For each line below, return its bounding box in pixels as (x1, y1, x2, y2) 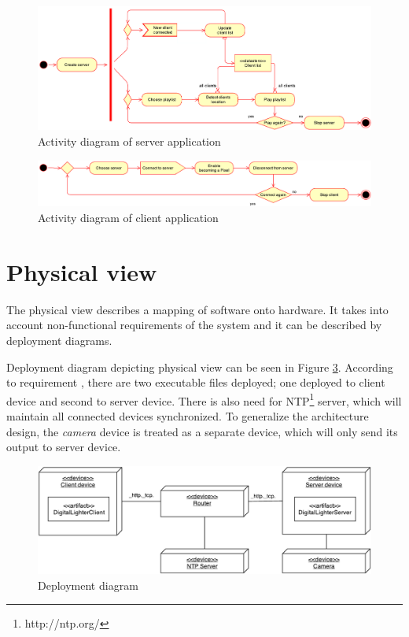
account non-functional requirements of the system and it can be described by (6, 317, 382, 333)
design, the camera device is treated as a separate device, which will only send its (6, 423, 398, 439)
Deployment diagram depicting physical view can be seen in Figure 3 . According (6, 358, 393, 375)
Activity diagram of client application (38, 209, 219, 226)
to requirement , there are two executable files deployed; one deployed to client (6, 374, 385, 391)
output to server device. (6, 439, 121, 455)
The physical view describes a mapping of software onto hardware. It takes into (6, 301, 389, 317)
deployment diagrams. (6, 331, 112, 348)
